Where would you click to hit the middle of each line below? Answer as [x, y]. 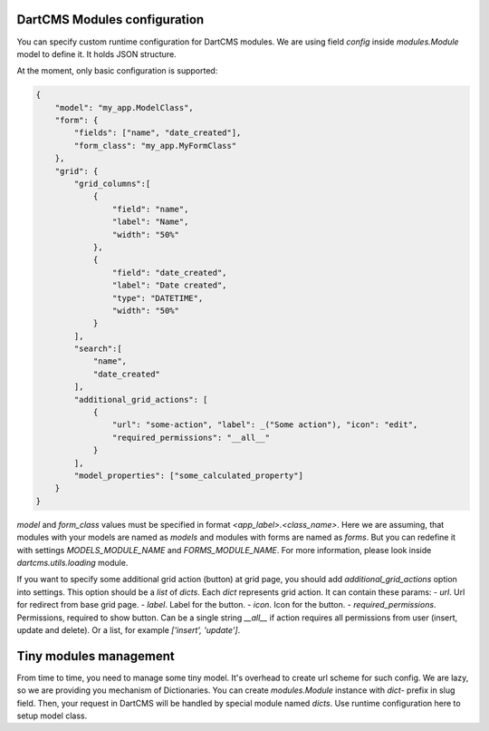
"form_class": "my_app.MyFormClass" [155, 146]
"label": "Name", [150, 222]
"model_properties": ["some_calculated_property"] [188, 476]
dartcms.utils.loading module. [72, 562]
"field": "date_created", [169, 273]
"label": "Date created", [169, 285]
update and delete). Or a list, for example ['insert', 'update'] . [129, 629]
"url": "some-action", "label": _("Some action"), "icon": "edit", [265, 425]
